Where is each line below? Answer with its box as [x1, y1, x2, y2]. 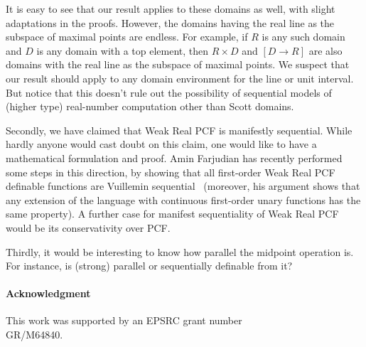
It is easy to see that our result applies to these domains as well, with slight [6, 1, 335, 16]
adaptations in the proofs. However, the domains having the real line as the [6, 15, 335, 30]
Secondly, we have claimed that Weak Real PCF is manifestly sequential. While [6, 122, 352, 137]
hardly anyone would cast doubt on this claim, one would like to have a [6, 137, 317, 151]
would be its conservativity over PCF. [6, 220, 171, 235]
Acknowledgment [6, 286, 91, 301]
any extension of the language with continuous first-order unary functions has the [6, 192, 361, 207]
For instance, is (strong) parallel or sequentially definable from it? [6, 258, 293, 273]
